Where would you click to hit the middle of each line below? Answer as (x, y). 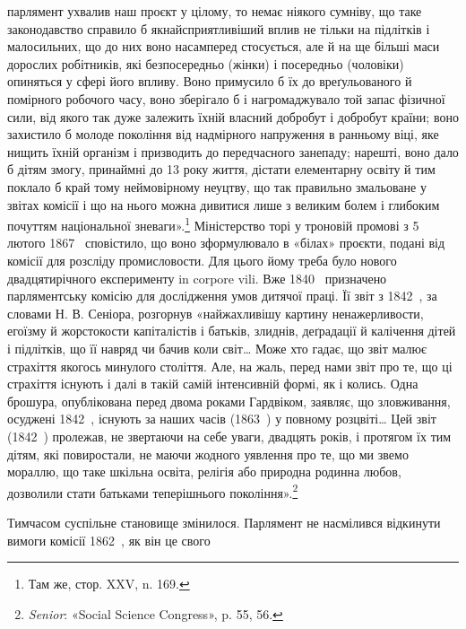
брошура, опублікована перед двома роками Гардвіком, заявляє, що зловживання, (229, 401)
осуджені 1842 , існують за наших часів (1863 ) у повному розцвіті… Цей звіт (222, 419)
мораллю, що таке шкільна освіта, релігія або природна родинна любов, (204, 472)
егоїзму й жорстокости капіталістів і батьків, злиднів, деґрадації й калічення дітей (232, 331)
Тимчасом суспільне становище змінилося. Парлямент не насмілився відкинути (224, 522)
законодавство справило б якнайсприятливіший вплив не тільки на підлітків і (219, 28)
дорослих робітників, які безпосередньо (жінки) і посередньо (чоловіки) (206, 63)
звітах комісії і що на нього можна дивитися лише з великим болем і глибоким (224, 204)
